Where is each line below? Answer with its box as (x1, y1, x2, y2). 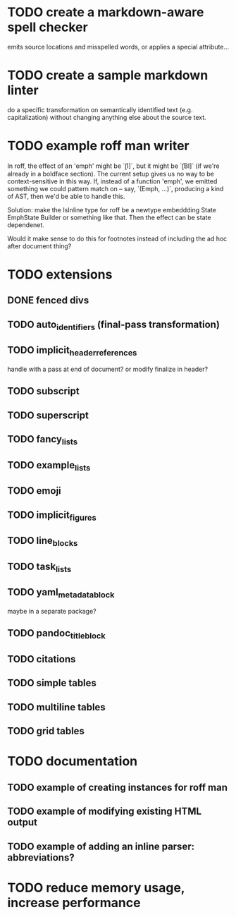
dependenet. (7, 220, 44, 229)
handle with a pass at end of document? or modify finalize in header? (7, 365, 209, 373)
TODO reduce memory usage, (7, 880, 185, 896)
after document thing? (7, 241, 72, 250)
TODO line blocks (7, 535, 78, 549)
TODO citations (7, 653, 76, 665)
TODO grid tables (7, 725, 85, 737)
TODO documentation (7, 753, 138, 770)
